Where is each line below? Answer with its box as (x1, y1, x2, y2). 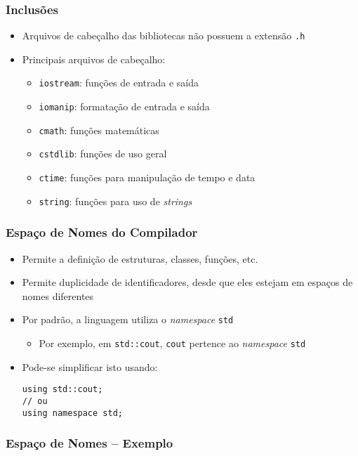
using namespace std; (22, 408, 123, 418)
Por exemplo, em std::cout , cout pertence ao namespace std (39, 336, 306, 351)
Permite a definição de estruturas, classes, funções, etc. (22, 251, 258, 266)
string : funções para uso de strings (39, 193, 192, 208)
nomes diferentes (22, 288, 94, 303)
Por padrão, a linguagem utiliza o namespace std (22, 312, 234, 327)
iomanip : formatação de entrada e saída (39, 99, 210, 114)
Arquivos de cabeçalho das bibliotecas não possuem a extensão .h (22, 28, 305, 43)
